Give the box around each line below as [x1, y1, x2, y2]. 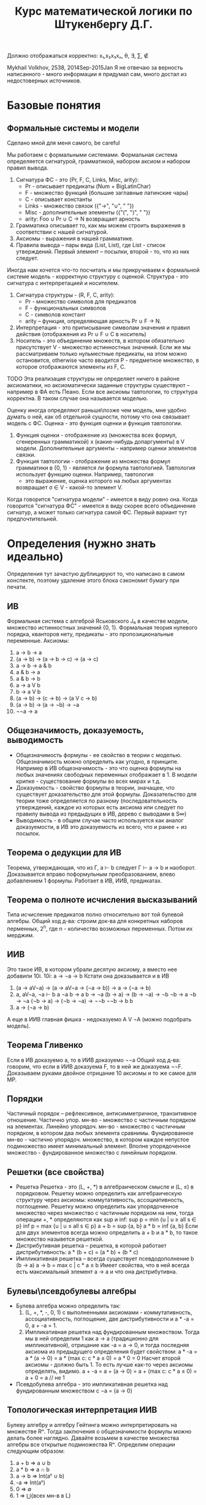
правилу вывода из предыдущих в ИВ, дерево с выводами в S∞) [15, 810, 187, 817]
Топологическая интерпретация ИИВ [7, 1405, 158, 1415]
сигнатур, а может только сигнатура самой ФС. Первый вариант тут [7, 509, 188, 516]
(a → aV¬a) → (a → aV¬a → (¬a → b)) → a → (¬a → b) [15, 984, 151, 991]
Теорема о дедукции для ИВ [7, 847, 122, 858]
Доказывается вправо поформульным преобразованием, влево [7, 870, 175, 878]
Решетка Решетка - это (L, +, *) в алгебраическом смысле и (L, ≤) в [15, 1183, 194, 1190]
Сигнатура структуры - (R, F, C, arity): [15, 291, 115, 299]
